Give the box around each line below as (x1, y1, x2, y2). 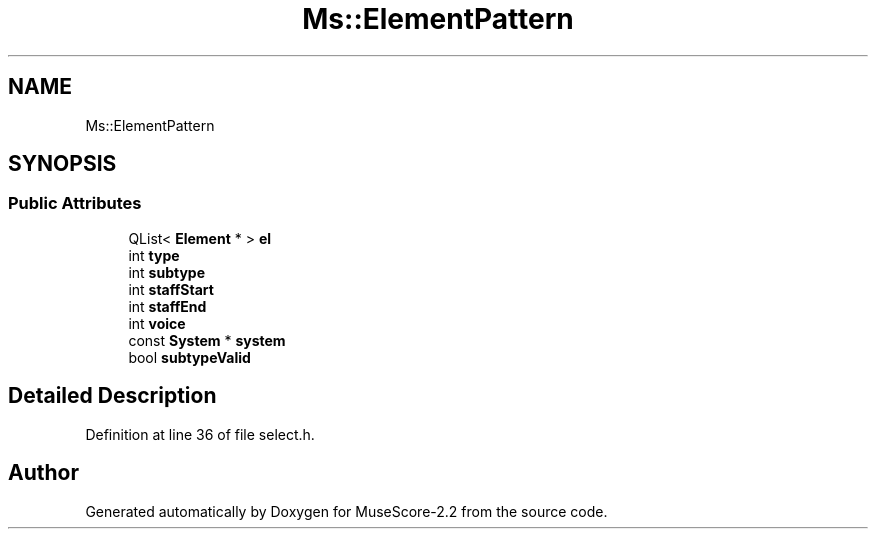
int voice (128, 314, 186, 332)
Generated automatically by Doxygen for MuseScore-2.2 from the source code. (85, 502, 608, 520)
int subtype (128, 263, 205, 281)
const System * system (128, 331, 286, 349)
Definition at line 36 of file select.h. (85, 425, 315, 443)
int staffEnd (128, 297, 207, 315)
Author (8, 460, 79, 486)
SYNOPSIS (8, 151, 117, 177)
